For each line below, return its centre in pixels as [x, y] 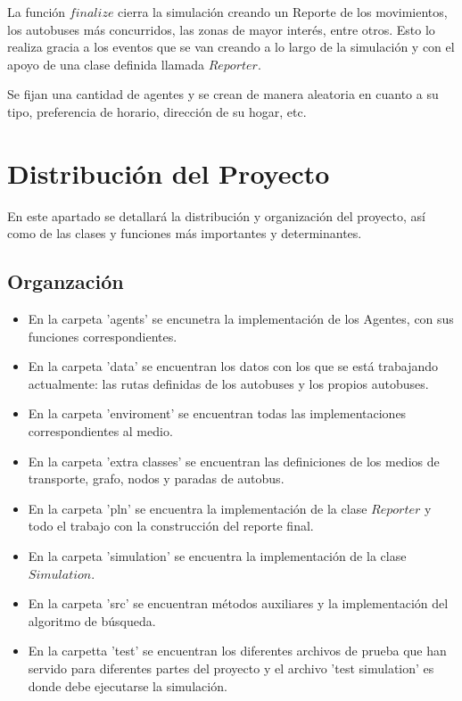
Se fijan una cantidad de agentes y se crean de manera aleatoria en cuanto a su [223, 94]
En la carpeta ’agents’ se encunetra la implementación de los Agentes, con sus [241, 319]
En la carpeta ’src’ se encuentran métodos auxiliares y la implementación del [238, 603]
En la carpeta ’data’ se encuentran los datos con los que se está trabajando [233, 366]
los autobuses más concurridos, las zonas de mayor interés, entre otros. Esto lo [221, 29]
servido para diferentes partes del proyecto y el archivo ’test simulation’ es [231, 668]
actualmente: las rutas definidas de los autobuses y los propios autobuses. [228, 383]
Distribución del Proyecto [169, 173]
